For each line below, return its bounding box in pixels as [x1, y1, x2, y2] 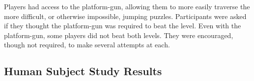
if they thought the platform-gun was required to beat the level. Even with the [4, 20, 241, 31]
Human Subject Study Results [4, 63, 162, 79]
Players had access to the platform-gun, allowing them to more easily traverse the [4, 1, 250, 11]
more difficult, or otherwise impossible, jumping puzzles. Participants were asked [4, 11, 247, 21]
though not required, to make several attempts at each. [4, 40, 170, 50]
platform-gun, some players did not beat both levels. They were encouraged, [4, 30, 233, 40]
